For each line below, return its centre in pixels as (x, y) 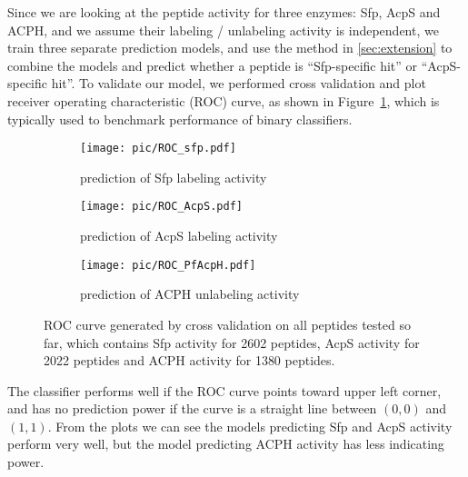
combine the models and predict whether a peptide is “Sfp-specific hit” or (213, 65)
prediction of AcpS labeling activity (179, 236)
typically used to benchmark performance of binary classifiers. (180, 119)
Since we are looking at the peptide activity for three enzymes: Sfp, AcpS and (224, 12)
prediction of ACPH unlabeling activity (190, 294)
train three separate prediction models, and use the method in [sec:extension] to (230, 48)
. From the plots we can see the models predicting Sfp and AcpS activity (250, 426)
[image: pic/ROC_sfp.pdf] (158, 149)
